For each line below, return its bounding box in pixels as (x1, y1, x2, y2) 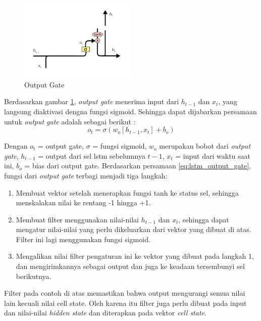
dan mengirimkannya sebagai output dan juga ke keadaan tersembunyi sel (16, 261, 245, 271)
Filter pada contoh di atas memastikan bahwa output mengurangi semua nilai (4, 288, 245, 298)
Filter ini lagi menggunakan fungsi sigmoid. (16, 234, 150, 244)
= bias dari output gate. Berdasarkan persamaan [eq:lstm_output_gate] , (24, 160, 251, 171)
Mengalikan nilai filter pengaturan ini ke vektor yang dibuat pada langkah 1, (16, 251, 254, 261)
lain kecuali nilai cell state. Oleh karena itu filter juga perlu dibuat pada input (4, 297, 247, 308)
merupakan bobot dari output (159, 141, 251, 151)
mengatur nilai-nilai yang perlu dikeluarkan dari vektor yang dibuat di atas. (16, 224, 251, 235)
